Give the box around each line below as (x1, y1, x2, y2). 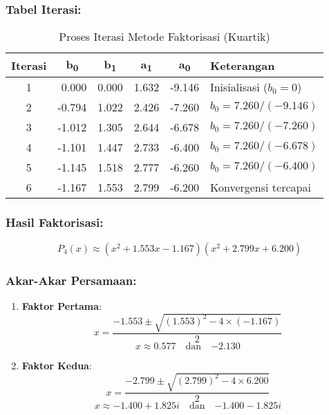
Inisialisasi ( (209, 79, 268, 95)
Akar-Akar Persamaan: (6, 271, 137, 288)
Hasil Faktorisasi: (6, 214, 104, 231)
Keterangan (209, 57, 275, 73)
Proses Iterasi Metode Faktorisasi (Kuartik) (59, 28, 270, 45)
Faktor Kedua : (21, 358, 92, 373)
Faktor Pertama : (21, 298, 102, 313)
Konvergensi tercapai (209, 179, 311, 196)
